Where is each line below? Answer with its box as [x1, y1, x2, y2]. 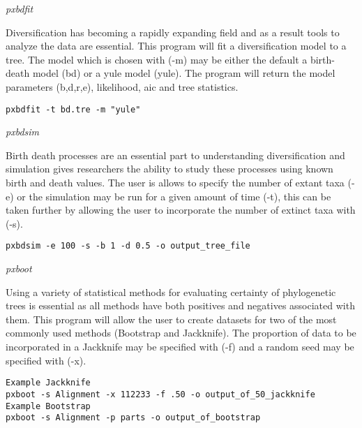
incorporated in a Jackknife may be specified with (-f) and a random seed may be [6, 339, 354, 353]
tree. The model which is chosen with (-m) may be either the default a [6, 52, 308, 66]
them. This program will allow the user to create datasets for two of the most [6, 311, 337, 326]
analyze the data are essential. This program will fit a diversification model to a [6, 38, 347, 53]
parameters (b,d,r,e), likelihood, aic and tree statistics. [6, 79, 239, 94]
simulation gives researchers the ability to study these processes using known [6, 161, 333, 176]
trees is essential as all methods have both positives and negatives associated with [6, 298, 355, 313]
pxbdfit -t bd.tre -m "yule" [6, 104, 141, 115]
